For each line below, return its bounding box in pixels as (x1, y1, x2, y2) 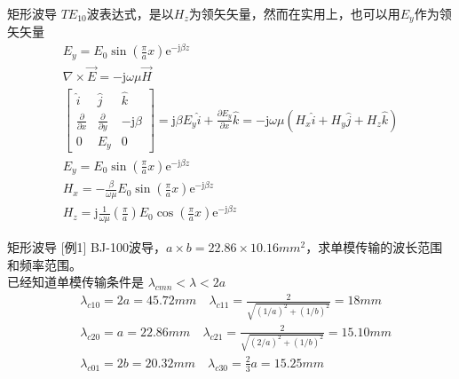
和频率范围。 (7, 255, 82, 273)
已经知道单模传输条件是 (7, 272, 144, 291)
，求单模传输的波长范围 (305, 238, 443, 257)
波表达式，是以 (86, 4, 174, 22)
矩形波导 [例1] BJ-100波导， (7, 238, 166, 257)
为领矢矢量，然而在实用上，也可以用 (188, 4, 400, 22)
